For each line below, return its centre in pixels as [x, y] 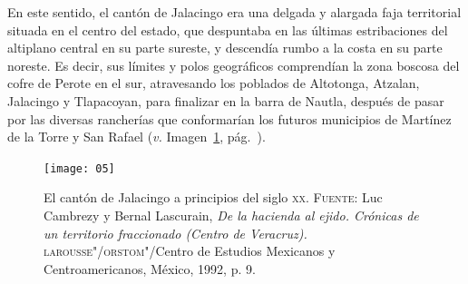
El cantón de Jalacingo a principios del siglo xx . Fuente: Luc [213, 197]
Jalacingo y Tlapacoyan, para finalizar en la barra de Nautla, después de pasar [226, 100]
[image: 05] [79, 168]
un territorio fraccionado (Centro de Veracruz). [175, 233]
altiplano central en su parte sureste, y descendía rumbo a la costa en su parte [225, 48]
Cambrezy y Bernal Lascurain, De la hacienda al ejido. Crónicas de [231, 215]
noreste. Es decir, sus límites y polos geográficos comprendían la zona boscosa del [234, 65]
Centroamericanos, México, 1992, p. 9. [150, 268]
